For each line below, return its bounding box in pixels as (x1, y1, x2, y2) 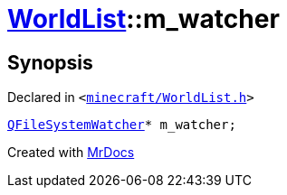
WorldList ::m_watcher (7, 4, 280, 34)
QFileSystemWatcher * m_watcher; (7, 117, 236, 133)
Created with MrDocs (7, 144, 135, 161)
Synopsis (7, 51, 93, 74)
